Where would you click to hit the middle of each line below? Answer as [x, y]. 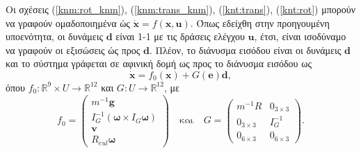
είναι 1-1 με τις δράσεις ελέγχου [180, 36]
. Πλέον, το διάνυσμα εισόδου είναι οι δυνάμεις [245, 49]
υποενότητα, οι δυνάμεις [54, 36]
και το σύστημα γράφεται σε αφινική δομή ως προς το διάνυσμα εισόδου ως [159, 63]
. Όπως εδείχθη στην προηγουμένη [260, 22]
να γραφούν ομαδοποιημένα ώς [68, 22]
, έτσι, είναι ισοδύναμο [300, 36]
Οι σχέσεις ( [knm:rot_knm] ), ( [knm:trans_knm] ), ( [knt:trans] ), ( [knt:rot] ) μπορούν [180, 9]
